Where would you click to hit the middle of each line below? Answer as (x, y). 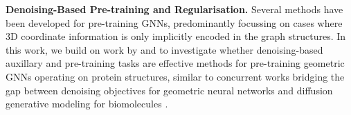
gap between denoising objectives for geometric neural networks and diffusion (169, 90)
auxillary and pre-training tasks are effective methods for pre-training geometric (175, 63)
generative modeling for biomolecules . (87, 104)
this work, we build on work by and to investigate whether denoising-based (164, 49)
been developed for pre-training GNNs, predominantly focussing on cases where (174, 22)
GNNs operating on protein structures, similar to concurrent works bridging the (175, 76)
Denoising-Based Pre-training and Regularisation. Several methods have (174, 9)
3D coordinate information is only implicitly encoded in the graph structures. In (176, 36)
